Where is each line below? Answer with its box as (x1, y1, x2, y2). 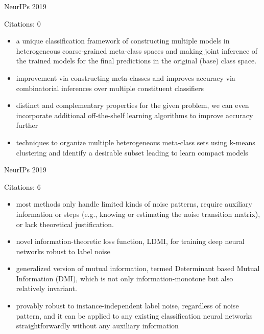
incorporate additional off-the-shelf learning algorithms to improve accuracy (16, 109, 253, 120)
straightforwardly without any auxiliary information (16, 320, 179, 331)
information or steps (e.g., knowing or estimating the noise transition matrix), (16, 208, 260, 219)
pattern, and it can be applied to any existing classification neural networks (16, 310, 253, 321)
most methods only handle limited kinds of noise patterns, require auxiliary (16, 198, 252, 209)
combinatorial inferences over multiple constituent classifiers (16, 82, 204, 93)
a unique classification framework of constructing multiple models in (16, 35, 230, 46)
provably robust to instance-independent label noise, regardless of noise (16, 300, 239, 311)
